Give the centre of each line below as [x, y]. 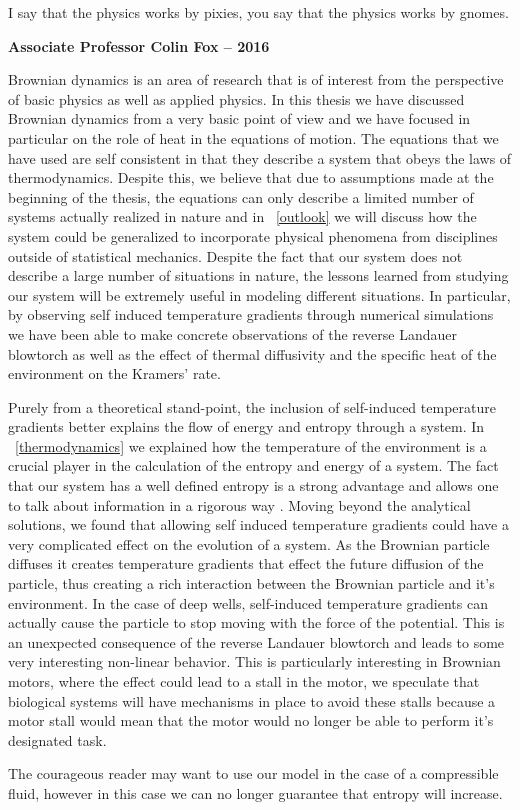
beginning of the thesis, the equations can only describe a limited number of [241, 196]
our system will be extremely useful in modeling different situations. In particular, [259, 294]
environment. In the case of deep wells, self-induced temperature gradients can [248, 602]
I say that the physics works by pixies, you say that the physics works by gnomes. [258, 12]
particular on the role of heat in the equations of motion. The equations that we [253, 137]
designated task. [57, 739]
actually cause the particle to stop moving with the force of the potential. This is [256, 622]
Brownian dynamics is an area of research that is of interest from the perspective [256, 79]
